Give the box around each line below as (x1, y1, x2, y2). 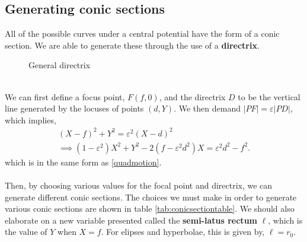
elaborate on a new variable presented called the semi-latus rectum (5, 214, 257, 226)
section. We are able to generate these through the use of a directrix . (5, 39, 260, 51)
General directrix (28, 59, 91, 71)
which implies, (5, 113, 56, 126)
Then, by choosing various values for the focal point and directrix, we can (5, 179, 273, 192)
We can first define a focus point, (5, 90, 125, 103)
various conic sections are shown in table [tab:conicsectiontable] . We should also (5, 202, 295, 215)
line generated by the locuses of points (5, 102, 144, 114)
